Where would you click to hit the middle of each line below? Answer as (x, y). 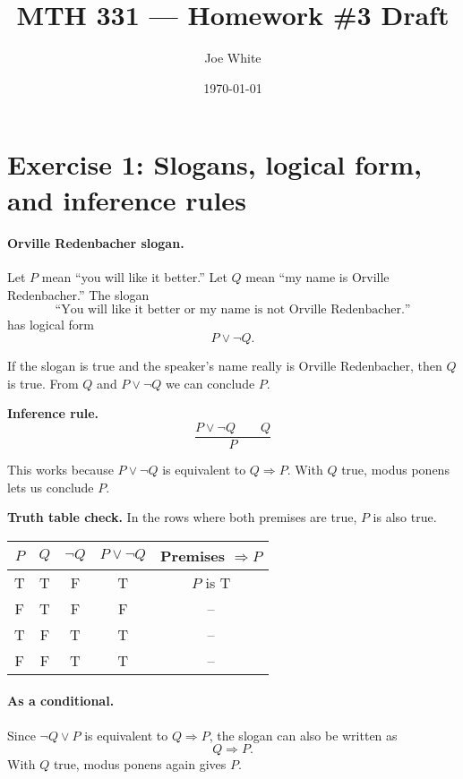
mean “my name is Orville (317, 277)
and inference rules (127, 199)
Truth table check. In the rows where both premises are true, (182, 517)
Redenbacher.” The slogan (78, 295)
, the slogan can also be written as (303, 735)
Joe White (233, 58)
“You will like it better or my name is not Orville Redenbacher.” (233, 309)
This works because (60, 470)
